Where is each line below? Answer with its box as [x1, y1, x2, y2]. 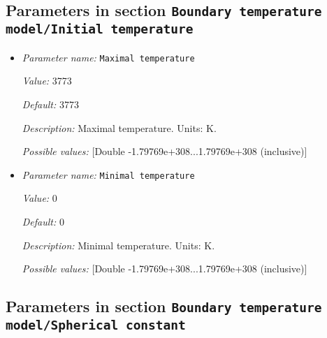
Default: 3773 [22, 97, 79, 111]
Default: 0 [22, 214, 64, 229]
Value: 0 [22, 191, 57, 205]
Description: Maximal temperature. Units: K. [22, 120, 217, 135]
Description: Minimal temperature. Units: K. [22, 237, 215, 252]
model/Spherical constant [6, 318, 186, 333]
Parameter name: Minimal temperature [22, 167, 195, 182]
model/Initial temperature [6, 22, 194, 37]
